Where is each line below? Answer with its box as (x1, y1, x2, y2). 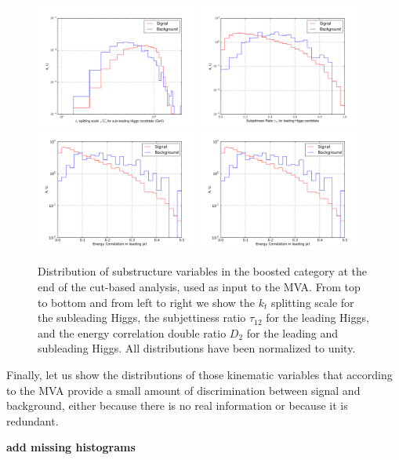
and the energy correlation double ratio (38, 324, 227, 341)
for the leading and (246, 324, 339, 341)
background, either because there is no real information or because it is (6, 397, 348, 414)
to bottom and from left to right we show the (38, 294, 256, 310)
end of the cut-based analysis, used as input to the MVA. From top (38, 279, 361, 295)
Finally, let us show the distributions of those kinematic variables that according (6, 367, 393, 382)
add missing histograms (6, 439, 136, 455)
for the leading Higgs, (266, 309, 369, 326)
